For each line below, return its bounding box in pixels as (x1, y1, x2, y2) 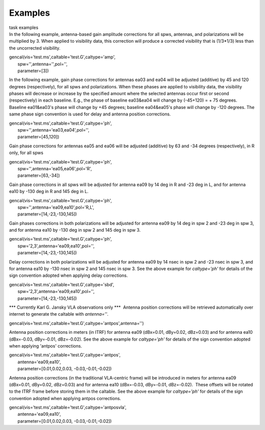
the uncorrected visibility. (9, 45, 61, 51)
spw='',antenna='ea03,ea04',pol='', (17, 127, 90, 133)
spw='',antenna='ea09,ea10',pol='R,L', (17, 204, 94, 210)
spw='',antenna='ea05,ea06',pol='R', (17, 165, 92, 171)
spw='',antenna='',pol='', (17, 61, 68, 67)
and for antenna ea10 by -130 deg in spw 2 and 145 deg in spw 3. (9, 227, 141, 233)
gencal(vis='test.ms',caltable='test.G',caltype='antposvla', (9, 404, 127, 410)
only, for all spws (9, 150, 44, 156)
